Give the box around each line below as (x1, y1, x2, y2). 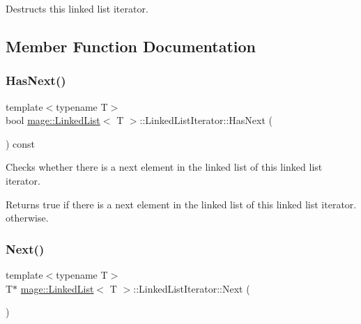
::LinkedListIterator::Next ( (133, 281, 250, 295)
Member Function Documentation (6, 35, 256, 56)
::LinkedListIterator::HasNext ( (139, 113, 272, 128)
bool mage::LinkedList (6, 113, 100, 128)
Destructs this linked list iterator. (6, 1, 148, 15)
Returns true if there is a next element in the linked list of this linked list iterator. (6, 196, 357, 211)
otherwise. (6, 210, 49, 225)
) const (6, 136, 36, 151)
